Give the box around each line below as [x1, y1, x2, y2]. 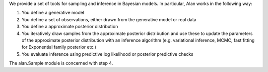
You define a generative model [21, 10, 84, 16]
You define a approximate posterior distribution [21, 24, 118, 30]
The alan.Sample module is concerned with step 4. [9, 60, 113, 66]
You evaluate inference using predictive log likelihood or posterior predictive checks [21, 51, 194, 57]
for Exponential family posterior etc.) [21, 44, 97, 50]
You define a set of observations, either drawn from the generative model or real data [21, 16, 197, 22]
